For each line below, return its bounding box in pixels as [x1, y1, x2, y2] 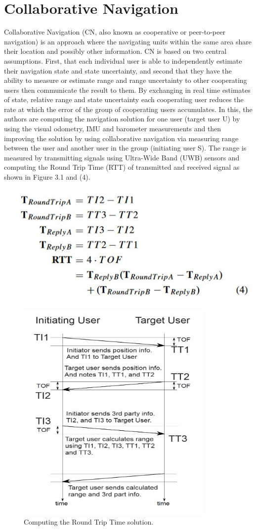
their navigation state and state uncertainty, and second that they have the [4, 65, 232, 76]
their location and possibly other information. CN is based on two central [4, 46, 227, 56]
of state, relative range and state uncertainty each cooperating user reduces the [4, 94, 244, 105]
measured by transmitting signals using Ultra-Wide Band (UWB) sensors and [4, 152, 240, 162]
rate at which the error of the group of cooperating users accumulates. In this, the [4, 104, 253, 114]
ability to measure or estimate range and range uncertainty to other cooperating [4, 75, 247, 85]
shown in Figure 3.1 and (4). [4, 172, 90, 182]
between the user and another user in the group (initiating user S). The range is [4, 143, 247, 153]
